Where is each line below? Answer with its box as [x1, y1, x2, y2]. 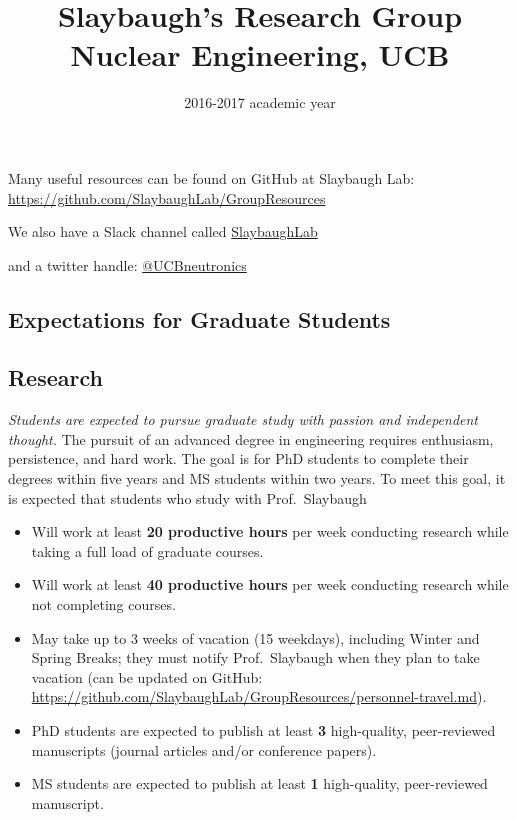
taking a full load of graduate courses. [31, 540, 264, 561]
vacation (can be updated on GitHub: [31, 666, 263, 687]
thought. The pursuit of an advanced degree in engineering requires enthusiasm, [8, 428, 494, 449]
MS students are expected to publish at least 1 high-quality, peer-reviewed [31, 773, 488, 794]
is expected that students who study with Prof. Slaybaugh [8, 487, 367, 508]
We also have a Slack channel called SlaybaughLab [8, 221, 318, 242]
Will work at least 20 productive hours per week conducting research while [31, 521, 509, 542]
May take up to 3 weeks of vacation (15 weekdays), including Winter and [31, 627, 480, 648]
